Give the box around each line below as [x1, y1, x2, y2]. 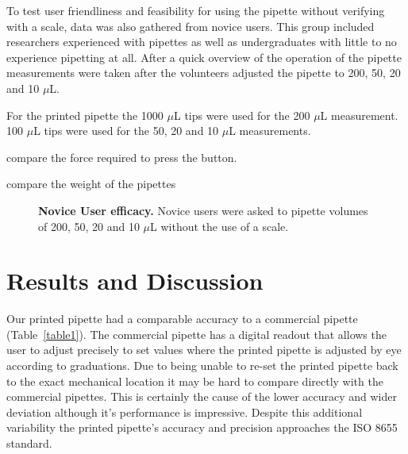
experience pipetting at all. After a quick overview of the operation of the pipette [6, 48, 402, 65]
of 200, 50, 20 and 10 [38, 217, 140, 234]
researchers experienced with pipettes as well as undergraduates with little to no [6, 33, 397, 50]
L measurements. [229, 122, 311, 139]
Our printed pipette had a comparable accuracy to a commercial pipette [6, 310, 358, 327]
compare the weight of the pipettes [6, 175, 176, 192]
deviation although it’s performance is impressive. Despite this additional [6, 403, 363, 420]
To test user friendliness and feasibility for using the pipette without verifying [6, 2, 385, 18]
